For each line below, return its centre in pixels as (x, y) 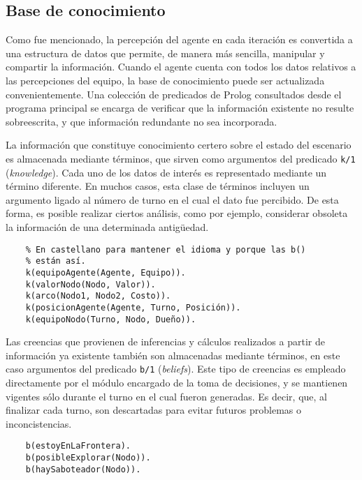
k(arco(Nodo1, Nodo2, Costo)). (98, 296)
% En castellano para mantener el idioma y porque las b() (166, 249)
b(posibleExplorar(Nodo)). (88, 458)
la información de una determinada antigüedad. (107, 226)
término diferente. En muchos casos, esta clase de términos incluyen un (158, 186)
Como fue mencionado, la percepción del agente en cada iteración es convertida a (179, 39)
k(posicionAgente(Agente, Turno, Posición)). (133, 307)
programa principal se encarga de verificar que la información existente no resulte (180, 108)
